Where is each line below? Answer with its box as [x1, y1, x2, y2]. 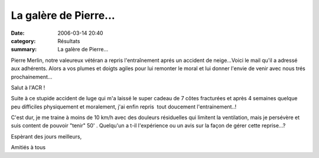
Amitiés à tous [11, 144, 46, 151]
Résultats [57, 37, 80, 44]
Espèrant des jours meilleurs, [11, 133, 82, 140]
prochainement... [11, 73, 53, 80]
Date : [11, 29, 25, 37]
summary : [11, 46, 37, 53]
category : [11, 37, 36, 44]
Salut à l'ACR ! [11, 84, 45, 91]
